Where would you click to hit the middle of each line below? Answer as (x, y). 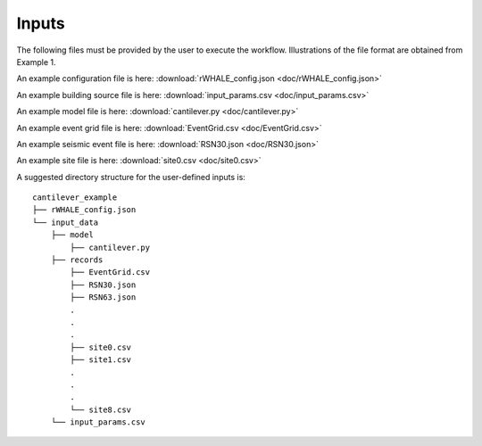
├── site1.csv (101, 360)
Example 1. (36, 62)
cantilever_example (75, 198)
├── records (77, 260)
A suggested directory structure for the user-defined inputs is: (131, 177)
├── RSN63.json (103, 297)
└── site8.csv (101, 409)
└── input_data (66, 222)
